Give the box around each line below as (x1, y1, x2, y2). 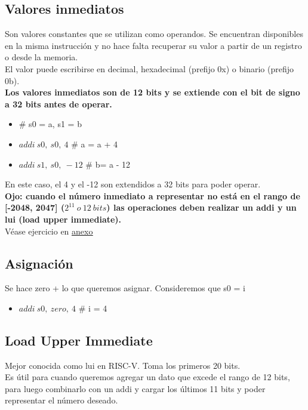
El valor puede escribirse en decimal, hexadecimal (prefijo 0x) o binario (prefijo (5, 62, 294, 75)
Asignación (5, 254, 73, 272)
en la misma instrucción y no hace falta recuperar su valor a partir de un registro (5, 39, 302, 51)
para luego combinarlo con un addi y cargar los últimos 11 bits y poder (5, 382, 266, 394)
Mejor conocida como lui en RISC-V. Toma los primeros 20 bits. (5, 359, 241, 371)
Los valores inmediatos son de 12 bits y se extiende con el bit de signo (5, 86, 300, 98)
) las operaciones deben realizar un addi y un (106, 201, 297, 214)
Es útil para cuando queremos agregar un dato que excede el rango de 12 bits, (5, 371, 290, 383)
